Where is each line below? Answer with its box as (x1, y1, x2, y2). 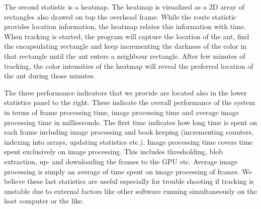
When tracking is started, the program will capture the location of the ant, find (4, 31, 249, 41)
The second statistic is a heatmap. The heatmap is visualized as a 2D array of (4, 2, 244, 12)
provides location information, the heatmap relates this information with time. (4, 21, 246, 32)
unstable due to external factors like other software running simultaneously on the (4, 185, 257, 196)
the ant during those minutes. (4, 70, 96, 81)
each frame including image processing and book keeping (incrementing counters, (4, 127, 253, 137)
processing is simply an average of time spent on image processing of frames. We (4, 166, 252, 176)
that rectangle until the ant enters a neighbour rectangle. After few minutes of (4, 50, 245, 61)
